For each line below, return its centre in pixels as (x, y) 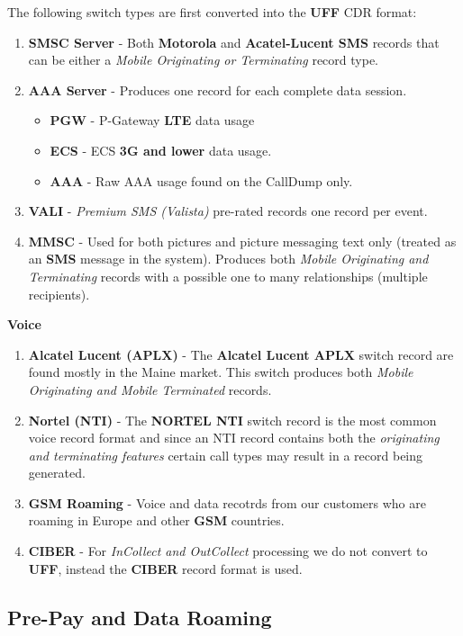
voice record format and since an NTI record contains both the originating (234, 438)
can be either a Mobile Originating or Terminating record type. (203, 60)
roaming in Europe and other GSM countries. (156, 520)
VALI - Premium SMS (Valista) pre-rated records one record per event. (228, 211)
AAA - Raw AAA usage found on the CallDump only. (201, 180)
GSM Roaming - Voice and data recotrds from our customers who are (227, 502)
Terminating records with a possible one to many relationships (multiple (228, 276)
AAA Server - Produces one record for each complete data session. (218, 90)
